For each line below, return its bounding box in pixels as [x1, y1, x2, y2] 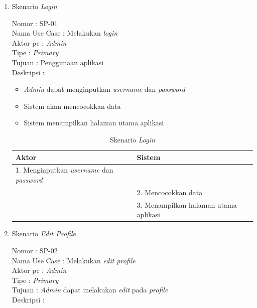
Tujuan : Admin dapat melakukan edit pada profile [12, 284, 168, 295]
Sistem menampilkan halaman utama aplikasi [24, 117, 164, 128]
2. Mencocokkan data [137, 187, 203, 197]
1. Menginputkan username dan [15, 165, 113, 175]
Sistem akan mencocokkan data [24, 100, 121, 111]
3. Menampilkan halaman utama [137, 199, 237, 210]
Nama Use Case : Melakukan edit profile [12, 255, 136, 265]
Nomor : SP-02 [12, 245, 58, 255]
